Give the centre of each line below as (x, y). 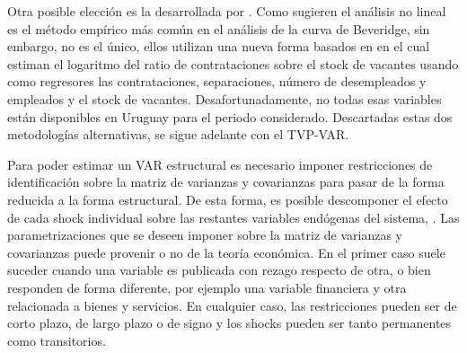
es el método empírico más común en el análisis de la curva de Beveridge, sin (219, 28)
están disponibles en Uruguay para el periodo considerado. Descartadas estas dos (230, 116)
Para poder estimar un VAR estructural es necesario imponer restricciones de (220, 164)
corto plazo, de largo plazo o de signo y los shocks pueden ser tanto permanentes (229, 323)
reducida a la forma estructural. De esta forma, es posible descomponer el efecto (228, 199)
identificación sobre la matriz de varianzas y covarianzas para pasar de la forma (226, 182)
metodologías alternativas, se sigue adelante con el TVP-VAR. (178, 134)
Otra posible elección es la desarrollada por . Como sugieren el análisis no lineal (227, 11)
